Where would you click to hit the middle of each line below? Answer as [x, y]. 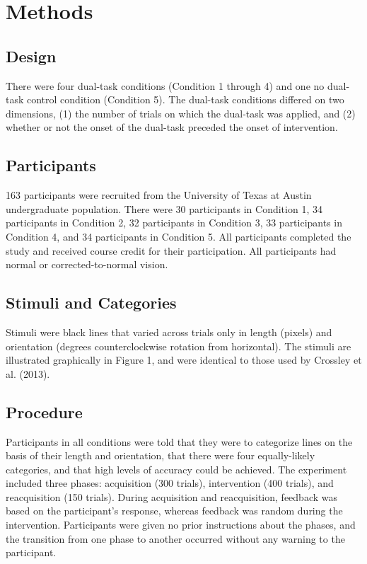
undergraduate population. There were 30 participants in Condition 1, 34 [164, 208]
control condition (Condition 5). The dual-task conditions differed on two [186, 99]
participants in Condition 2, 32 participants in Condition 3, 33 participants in [174, 223]
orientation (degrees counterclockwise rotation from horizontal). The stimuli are [179, 346]
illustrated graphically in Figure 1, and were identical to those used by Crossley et [184, 360]
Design [31, 56]
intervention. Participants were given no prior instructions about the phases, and [181, 525]
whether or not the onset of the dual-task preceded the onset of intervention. [172, 127]
